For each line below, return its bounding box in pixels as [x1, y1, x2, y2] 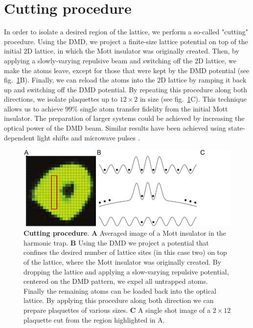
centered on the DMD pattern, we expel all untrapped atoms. [23, 276, 208, 286]
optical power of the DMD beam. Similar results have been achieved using [4, 123, 226, 133]
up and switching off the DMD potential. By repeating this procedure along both [4, 84, 248, 94]
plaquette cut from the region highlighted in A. [23, 314, 165, 325]
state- [228, 123, 245, 133]
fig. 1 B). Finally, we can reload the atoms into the [4, 75, 155, 85]
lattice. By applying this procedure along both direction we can [23, 295, 214, 305]
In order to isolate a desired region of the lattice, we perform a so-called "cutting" [4, 27, 248, 37]
